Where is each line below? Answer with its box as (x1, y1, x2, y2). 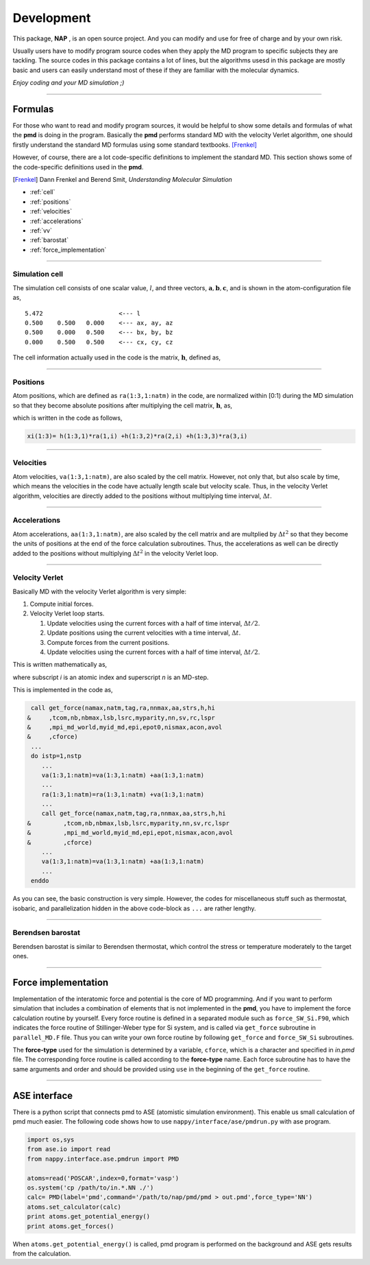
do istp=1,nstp (31, 752, 82, 760)
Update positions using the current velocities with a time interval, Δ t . (47, 628, 241, 637)
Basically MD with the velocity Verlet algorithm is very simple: (12, 587, 187, 595)
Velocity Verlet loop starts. (29, 609, 105, 617)
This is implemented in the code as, (12, 686, 113, 694)
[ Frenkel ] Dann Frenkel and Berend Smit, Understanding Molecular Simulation (12, 175, 232, 183)
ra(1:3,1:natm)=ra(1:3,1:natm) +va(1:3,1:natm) (41, 790, 205, 799)
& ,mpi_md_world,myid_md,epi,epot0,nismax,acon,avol (27, 723, 223, 731)
